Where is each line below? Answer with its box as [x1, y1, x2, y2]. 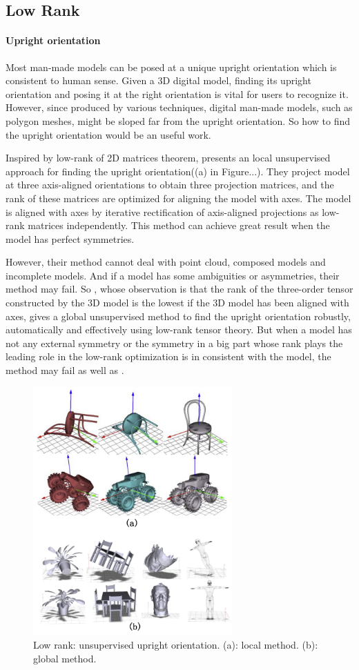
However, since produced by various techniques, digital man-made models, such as [6, 100, 353, 115]
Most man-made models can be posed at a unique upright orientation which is [6, 59, 337, 74]
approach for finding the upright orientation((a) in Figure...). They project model [6, 164, 350, 178]
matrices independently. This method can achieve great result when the [28, 218, 330, 233]
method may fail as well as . [6, 363, 124, 377]
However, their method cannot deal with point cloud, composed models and [6, 255, 326, 269]
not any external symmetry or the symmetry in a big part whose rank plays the [6, 335, 343, 350]
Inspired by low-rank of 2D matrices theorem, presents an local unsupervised [6, 150, 331, 165]
